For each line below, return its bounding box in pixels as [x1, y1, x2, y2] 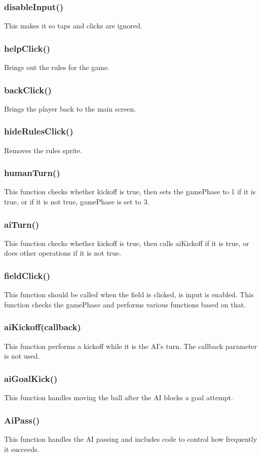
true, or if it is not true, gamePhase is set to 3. [4, 196, 150, 207]
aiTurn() [4, 218, 40, 230]
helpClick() [4, 42, 51, 54]
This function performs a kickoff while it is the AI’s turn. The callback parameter [4, 340, 257, 351]
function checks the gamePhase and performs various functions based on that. [4, 299, 246, 309]
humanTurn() [4, 166, 60, 179]
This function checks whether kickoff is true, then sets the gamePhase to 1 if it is [4, 186, 256, 197]
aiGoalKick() [4, 372, 58, 384]
